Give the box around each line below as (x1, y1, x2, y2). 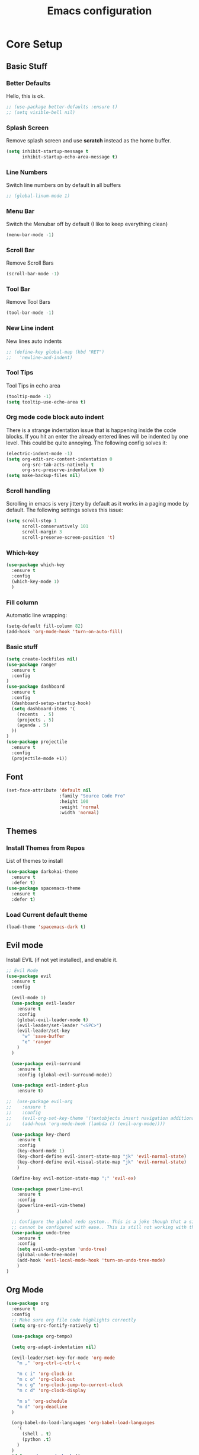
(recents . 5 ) (17, 711, 54, 717)
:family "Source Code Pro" (59, 793, 126, 799)
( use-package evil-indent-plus (11, 1082, 89, 1088)
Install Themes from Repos (6, 844, 85, 852)
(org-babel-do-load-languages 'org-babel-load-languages (11, 1420, 155, 1426)
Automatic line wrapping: (6, 611, 67, 618)
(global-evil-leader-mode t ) (17, 1016, 89, 1023)
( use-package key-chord (11, 1132, 70, 1138)
